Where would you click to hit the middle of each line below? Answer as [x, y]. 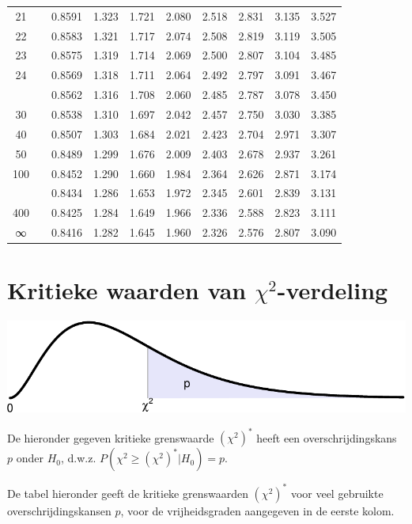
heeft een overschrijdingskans [327, 437]
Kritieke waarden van [127, 290]
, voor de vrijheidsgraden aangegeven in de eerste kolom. [257, 510]
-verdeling [333, 290]
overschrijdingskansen [59, 510]
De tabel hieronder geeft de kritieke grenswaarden [128, 493]
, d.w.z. [78, 458]
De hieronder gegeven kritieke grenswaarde [111, 437]
